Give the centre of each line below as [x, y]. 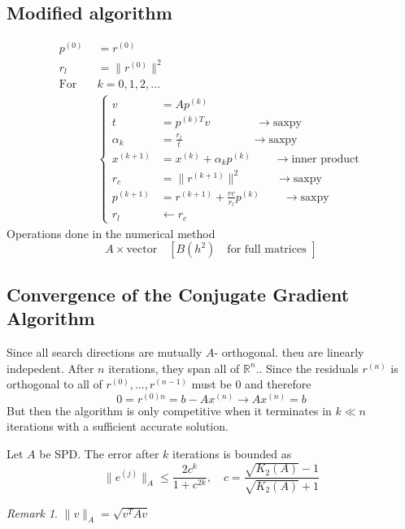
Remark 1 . [32, 512]
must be [211, 384]
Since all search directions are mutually [105, 352]
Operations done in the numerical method [111, 233]
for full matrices [267, 250]
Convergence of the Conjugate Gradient [178, 294]
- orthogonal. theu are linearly [289, 352]
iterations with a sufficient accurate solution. [118, 426]
